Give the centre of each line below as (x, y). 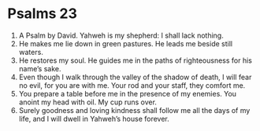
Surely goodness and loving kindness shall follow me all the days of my (134, 110)
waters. (31, 52)
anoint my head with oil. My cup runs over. (87, 102)
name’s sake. (40, 68)
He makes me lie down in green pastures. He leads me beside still (126, 43)
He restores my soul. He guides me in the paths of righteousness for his (136, 60)
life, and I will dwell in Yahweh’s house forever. (94, 118)
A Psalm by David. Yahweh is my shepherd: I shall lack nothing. (121, 35)
